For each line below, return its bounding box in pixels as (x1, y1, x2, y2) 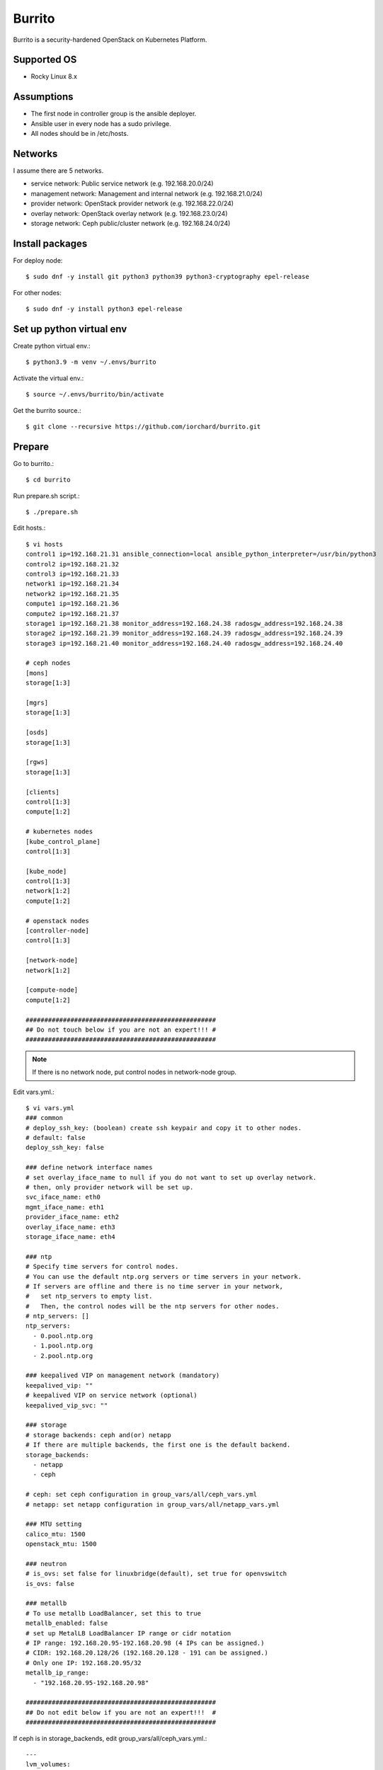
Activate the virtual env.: (13, 374, 84, 382)
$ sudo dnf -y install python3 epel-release (25, 305, 183, 313)
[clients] (25, 788, 59, 796)
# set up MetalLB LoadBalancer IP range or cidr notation (25, 1629, 231, 1637)
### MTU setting (25, 1520, 82, 1529)
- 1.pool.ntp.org (33, 1342, 93, 1350)
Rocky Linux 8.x (30, 72, 78, 81)
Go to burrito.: (13, 459, 55, 467)
